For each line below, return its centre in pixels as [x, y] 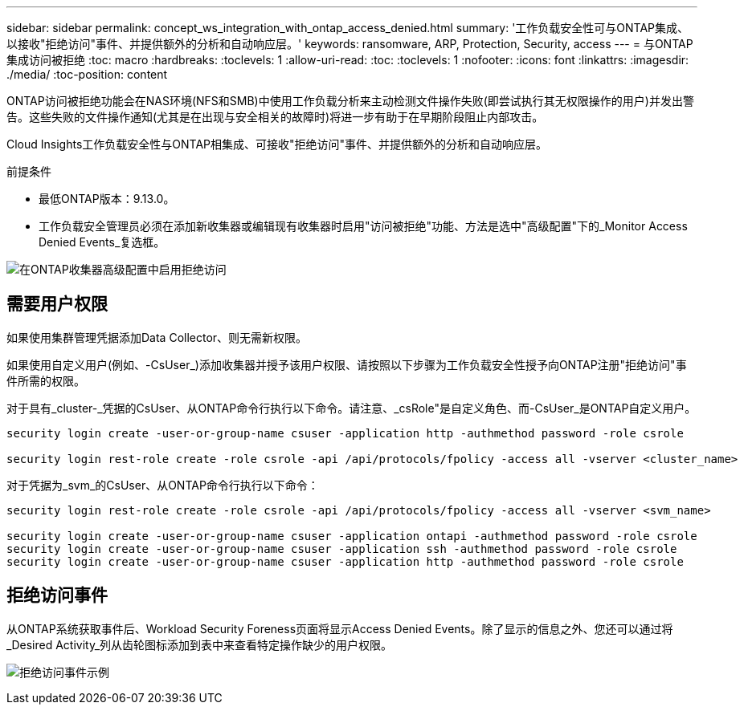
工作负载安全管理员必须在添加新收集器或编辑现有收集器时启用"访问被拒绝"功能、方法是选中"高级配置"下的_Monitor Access [363, 226]
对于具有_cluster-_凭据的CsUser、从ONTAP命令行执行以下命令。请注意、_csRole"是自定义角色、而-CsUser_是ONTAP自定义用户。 [352, 408]
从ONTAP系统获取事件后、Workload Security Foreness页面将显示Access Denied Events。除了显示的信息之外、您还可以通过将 [340, 628]
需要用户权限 [57, 304]
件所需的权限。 [46, 380]
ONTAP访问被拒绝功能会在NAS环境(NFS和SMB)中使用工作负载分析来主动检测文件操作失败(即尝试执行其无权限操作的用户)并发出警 [350, 101]
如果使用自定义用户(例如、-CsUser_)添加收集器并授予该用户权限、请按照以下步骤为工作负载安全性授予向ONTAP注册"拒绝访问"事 [347, 364]
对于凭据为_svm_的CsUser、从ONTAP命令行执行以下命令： [163, 485]
